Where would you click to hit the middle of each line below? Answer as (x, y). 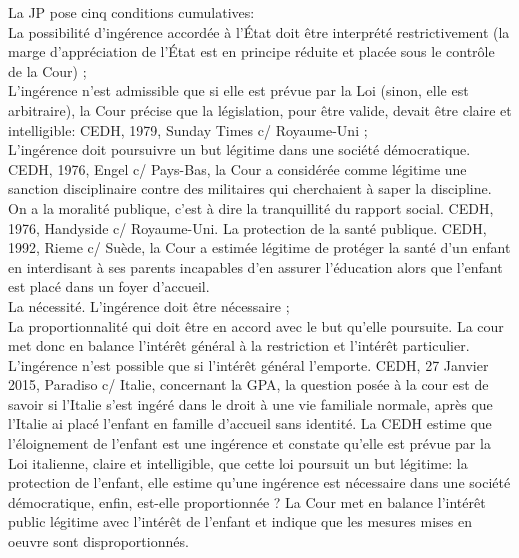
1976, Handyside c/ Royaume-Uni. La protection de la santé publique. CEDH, (247, 227)
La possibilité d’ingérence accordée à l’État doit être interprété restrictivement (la (259, 31)
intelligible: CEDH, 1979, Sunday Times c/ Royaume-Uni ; (188, 129)
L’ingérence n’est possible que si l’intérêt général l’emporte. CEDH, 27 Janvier (248, 364)
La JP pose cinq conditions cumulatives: (131, 12)
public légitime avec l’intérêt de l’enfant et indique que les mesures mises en (240, 521)
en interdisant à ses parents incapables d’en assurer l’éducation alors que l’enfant (255, 266)
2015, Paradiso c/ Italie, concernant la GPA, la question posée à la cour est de (248, 384)
